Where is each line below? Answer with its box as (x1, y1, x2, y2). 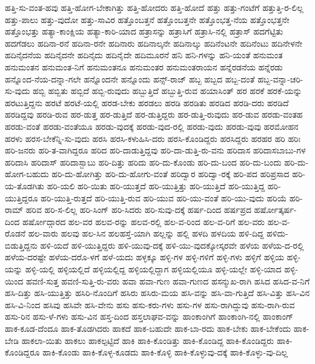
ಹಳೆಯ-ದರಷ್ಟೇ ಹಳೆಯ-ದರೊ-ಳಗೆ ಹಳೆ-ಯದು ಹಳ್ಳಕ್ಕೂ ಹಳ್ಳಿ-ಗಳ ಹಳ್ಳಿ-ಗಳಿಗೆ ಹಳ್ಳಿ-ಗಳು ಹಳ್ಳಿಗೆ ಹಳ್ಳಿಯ (5, 251, 284, 263)
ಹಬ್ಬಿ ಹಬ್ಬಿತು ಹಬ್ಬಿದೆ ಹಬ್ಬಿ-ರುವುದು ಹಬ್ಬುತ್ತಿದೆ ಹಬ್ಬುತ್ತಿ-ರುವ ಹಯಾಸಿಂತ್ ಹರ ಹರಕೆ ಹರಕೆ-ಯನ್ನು (33, 84, 302, 97)
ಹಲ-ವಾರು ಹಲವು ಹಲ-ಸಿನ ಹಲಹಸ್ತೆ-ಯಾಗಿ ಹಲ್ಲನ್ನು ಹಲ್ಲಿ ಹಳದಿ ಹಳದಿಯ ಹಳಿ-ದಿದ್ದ (28, 227, 264, 240)
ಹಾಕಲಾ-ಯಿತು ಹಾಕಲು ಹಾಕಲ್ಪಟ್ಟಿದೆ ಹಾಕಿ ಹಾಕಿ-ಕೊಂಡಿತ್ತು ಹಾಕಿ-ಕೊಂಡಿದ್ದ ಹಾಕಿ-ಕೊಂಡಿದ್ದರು (21, 334, 274, 346)
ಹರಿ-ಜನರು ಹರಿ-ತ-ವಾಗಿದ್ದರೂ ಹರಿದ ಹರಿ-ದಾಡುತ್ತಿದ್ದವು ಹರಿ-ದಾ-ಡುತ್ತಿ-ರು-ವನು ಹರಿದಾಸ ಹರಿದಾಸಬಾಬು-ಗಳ (5, 144, 306, 157)
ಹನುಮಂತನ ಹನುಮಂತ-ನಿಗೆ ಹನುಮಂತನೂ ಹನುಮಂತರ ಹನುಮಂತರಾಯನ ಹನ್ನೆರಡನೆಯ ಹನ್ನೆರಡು (5, 60, 283, 73)
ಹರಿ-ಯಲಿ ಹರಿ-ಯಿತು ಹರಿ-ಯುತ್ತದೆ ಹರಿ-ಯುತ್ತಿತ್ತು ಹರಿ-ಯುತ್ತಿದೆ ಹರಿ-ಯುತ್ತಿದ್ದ (47, 179, 265, 192)
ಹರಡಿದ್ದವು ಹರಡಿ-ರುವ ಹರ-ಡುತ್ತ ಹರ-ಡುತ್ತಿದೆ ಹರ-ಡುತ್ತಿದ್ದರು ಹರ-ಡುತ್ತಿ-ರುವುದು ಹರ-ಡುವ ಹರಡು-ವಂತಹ (5, 108, 303, 121)
